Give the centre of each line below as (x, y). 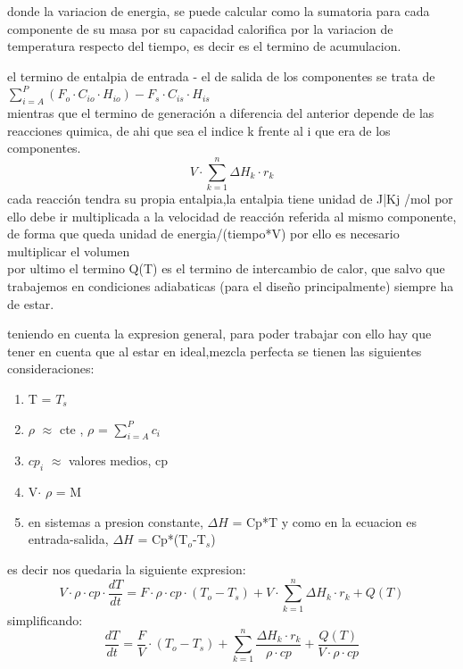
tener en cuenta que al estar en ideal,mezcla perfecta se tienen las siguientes (215, 351)
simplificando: (45, 619)
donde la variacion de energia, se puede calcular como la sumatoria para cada (219, 11)
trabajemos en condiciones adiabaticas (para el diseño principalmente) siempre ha (231, 286)
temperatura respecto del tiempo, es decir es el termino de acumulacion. (204, 46)
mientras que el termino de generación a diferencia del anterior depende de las (221, 113)
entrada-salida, (68, 539)
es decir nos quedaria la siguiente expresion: (127, 569)
